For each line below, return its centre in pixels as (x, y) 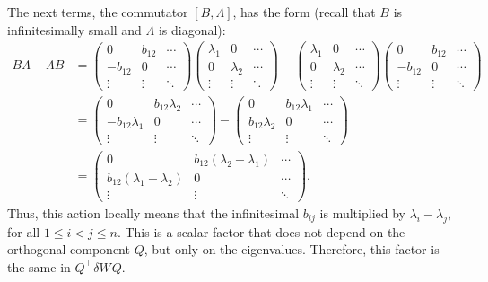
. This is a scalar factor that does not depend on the (261, 231)
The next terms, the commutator (98, 12)
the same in (39, 266)
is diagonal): (192, 29)
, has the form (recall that (304, 12)
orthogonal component (69, 249)
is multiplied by (362, 212)
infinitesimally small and (74, 29)
